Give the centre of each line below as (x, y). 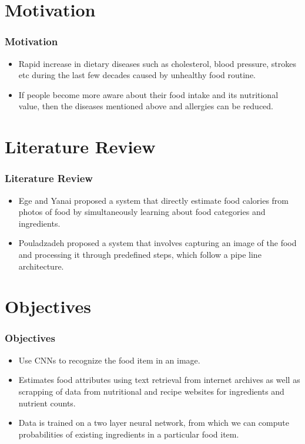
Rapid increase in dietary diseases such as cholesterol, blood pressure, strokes (157, 63)
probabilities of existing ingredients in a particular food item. (129, 434)
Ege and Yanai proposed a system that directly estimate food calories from (154, 200)
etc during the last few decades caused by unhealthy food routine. (137, 75)
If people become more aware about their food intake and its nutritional (148, 94)
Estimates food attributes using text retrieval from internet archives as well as (159, 380)
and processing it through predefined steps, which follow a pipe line (140, 254)
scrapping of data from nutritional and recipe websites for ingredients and (151, 391)
